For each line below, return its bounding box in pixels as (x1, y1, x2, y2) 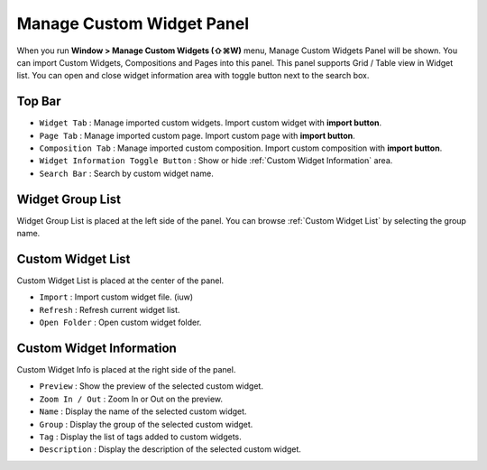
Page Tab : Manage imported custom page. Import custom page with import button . (39, 130, 355, 141)
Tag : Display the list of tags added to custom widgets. (39, 431, 243, 442)
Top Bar (16, 94, 62, 109)
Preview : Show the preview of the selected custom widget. (39, 381, 263, 392)
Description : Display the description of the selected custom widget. (39, 444, 302, 455)
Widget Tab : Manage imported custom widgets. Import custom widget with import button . (39, 117, 382, 128)
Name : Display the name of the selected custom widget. (39, 406, 247, 417)
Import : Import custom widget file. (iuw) (39, 291, 194, 302)
